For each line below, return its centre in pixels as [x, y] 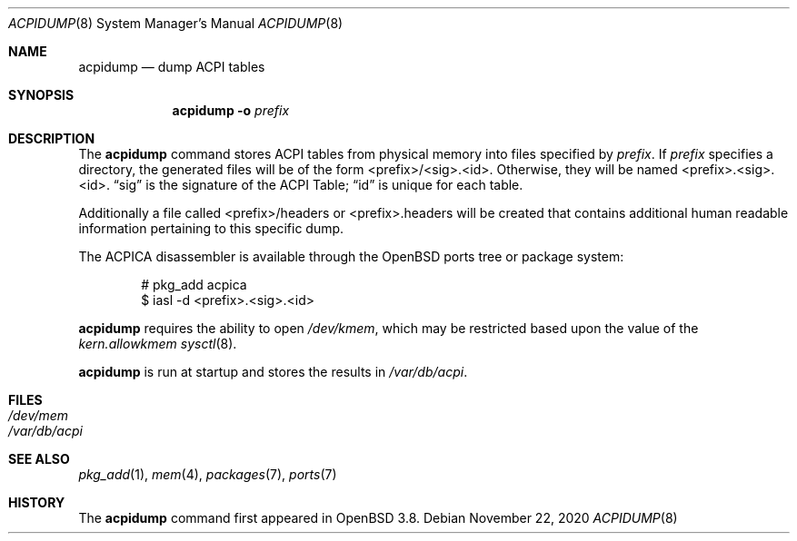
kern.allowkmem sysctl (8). [158, 344]
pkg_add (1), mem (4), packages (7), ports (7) [208, 474]
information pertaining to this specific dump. [211, 228]
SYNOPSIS [41, 95]
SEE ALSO [39, 459]
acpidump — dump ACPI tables [172, 67]
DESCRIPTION [52, 138]
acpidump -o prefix [231, 110]
